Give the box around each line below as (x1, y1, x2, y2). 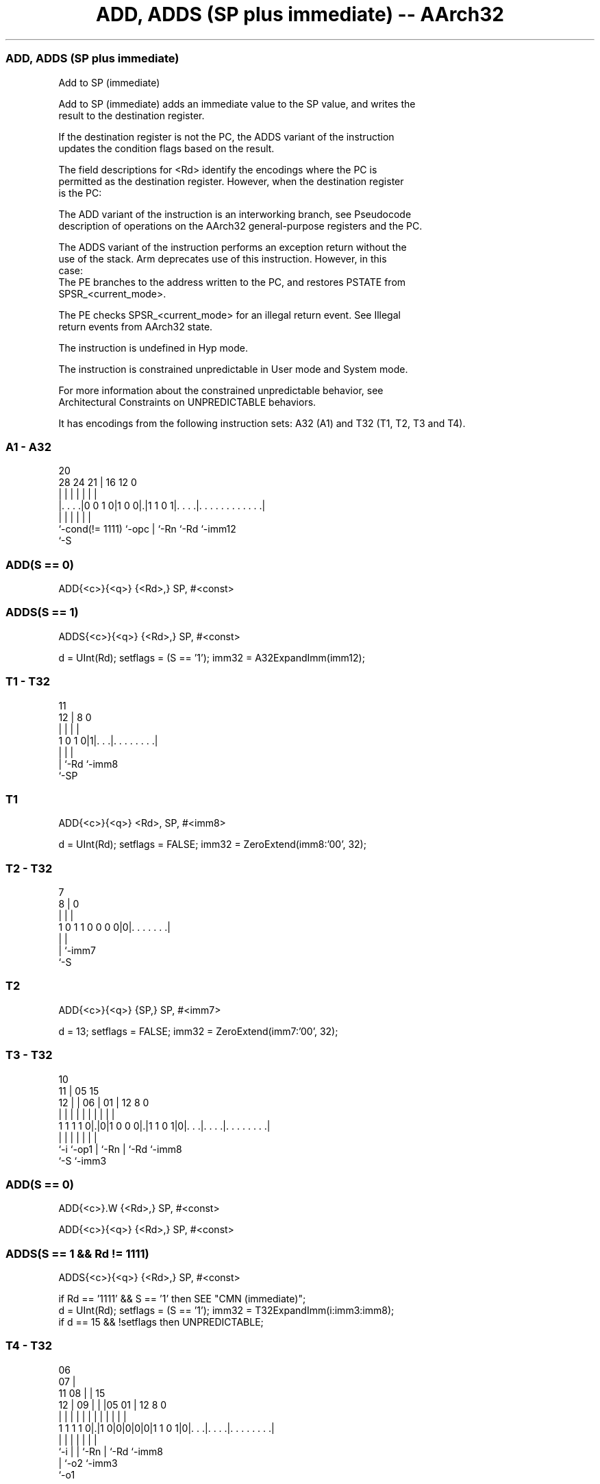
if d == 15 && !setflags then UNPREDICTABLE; (58, 1316, 264, 1328)
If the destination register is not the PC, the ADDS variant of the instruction (58, 130, 395, 143)
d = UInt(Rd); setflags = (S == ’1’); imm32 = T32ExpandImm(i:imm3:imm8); (58, 1304, 395, 1316)
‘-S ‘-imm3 (58, 1154, 107, 1167)
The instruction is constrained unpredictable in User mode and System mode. (58, 363, 408, 375)
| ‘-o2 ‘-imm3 (58, 1457, 118, 1469)
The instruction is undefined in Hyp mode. (58, 341, 248, 354)
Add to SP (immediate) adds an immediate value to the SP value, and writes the (58, 97, 416, 110)
